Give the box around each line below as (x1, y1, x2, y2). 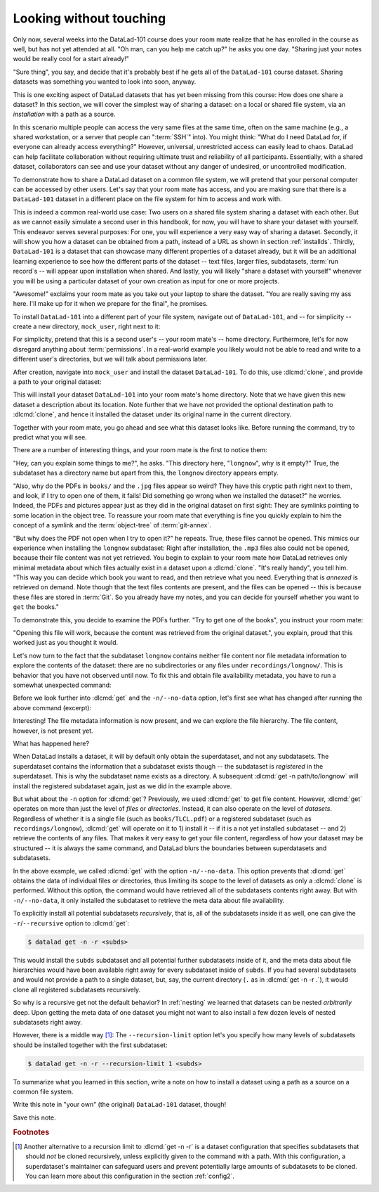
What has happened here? (13, 739, 90, 748)
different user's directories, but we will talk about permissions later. (13, 355, 208, 364)
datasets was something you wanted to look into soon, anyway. (13, 77, 197, 86)
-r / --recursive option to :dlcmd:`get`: (13, 918, 130, 928)
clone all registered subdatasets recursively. (13, 985, 141, 994)
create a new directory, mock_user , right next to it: (13, 322, 161, 331)
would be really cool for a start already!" (13, 55, 130, 63)
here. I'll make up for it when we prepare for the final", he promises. (13, 300, 208, 308)
